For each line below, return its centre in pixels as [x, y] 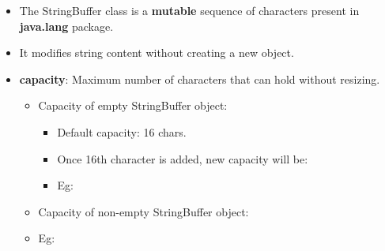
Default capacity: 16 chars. [122, 131]
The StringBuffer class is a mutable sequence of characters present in [189, 10]
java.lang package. [66, 26]
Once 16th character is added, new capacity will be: [183, 158]
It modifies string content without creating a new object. [157, 52]
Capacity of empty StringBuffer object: [133, 105]
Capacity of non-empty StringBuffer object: [143, 211]
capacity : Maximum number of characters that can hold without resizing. [200, 79]
